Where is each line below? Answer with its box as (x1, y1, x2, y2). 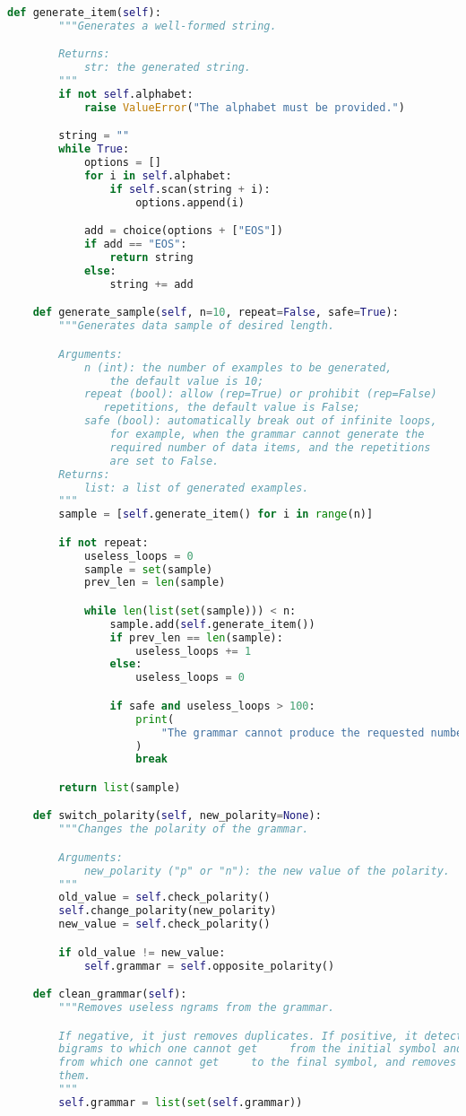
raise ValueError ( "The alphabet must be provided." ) (83, 100, 405, 114)
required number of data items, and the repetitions (109, 440, 431, 454)
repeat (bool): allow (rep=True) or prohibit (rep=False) (83, 388, 437, 401)
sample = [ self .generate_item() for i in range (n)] (58, 508, 374, 521)
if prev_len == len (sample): (109, 631, 283, 644)
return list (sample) (58, 780, 181, 794)
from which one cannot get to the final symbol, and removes (58, 1056, 457, 1069)
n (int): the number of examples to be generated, (83, 361, 393, 374)
